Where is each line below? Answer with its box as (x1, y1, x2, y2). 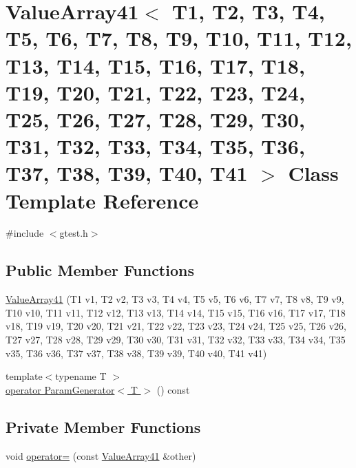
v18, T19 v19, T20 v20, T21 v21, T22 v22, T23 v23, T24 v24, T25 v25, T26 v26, (6, 319, 347, 333)
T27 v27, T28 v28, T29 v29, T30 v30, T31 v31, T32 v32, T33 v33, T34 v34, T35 (6, 332, 346, 347)
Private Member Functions (6, 416, 201, 437)
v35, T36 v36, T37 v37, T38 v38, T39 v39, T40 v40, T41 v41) (6, 345, 267, 360)
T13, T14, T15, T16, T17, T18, (6, 51, 305, 79)
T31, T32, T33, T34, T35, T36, (6, 132, 305, 160)
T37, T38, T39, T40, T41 (6, 159, 248, 187)
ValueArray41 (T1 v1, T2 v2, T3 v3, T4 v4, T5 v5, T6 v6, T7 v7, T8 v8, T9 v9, (6, 292, 344, 306)
